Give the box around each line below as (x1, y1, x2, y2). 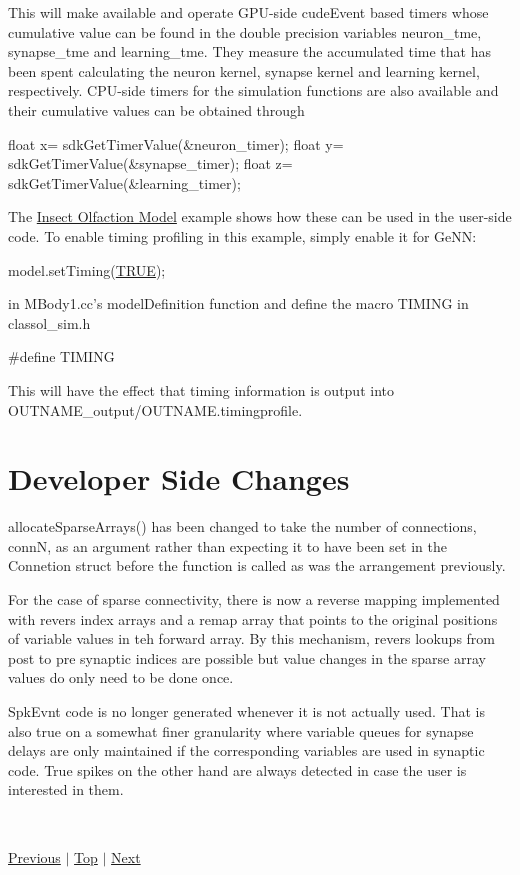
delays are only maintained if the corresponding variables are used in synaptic (8, 740, 485, 761)
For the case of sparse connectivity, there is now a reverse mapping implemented (8, 589, 500, 609)
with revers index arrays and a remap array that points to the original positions (8, 608, 498, 629)
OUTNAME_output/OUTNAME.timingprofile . (8, 399, 303, 420)
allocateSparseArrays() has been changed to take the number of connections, (8, 516, 477, 537)
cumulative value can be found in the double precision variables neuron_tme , (8, 21, 482, 42)
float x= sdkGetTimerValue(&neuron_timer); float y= (8, 133, 344, 154)
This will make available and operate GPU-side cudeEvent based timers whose (8, 2, 489, 22)
